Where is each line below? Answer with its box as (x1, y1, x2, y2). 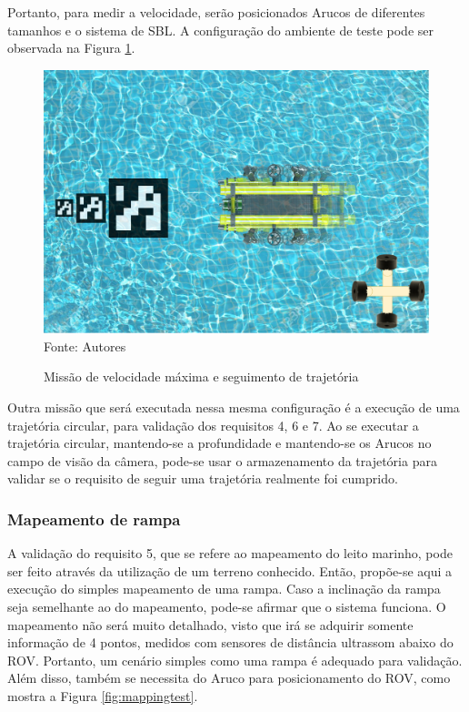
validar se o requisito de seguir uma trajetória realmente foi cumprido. (7, 469, 398, 488)
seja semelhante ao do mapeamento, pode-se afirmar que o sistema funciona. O (7, 596, 446, 615)
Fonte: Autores (44, 336, 126, 355)
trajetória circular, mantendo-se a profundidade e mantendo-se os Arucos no (7, 433, 432, 453)
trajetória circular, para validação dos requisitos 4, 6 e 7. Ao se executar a (7, 415, 419, 434)
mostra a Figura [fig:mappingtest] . (7, 686, 198, 705)
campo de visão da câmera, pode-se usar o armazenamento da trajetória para (7, 451, 437, 470)
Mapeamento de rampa (7, 507, 181, 530)
